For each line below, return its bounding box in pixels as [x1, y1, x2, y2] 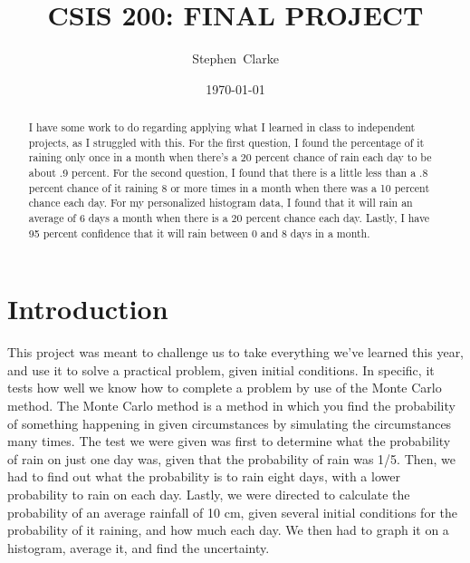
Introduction [7, 290, 168, 327]
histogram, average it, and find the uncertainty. [7, 538, 270, 557]
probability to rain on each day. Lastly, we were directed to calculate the [7, 485, 410, 504]
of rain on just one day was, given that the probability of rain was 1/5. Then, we [7, 449, 456, 468]
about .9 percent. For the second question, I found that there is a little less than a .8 [28, 165, 428, 180]
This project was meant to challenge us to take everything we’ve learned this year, [7, 343, 465, 362]
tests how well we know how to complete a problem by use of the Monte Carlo [7, 378, 442, 397]
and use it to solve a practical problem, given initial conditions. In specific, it [7, 360, 435, 379]
